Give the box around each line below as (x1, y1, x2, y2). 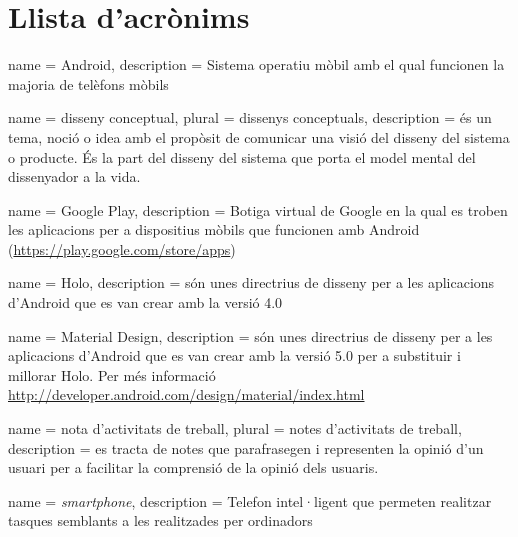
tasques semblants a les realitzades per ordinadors (8, 510, 313, 531)
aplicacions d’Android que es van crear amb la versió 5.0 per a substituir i (8, 345, 461, 366)
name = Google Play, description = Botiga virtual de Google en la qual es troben (8, 199, 508, 220)
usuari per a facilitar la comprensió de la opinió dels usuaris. (8, 457, 379, 478)
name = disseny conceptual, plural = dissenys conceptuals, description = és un (8, 107, 492, 128)
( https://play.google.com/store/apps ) (8, 238, 236, 259)
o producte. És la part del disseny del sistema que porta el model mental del (8, 146, 476, 167)
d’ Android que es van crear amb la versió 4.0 (8, 292, 283, 313)
